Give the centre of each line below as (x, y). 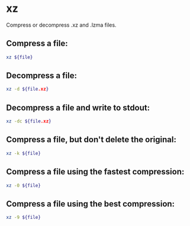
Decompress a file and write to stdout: (78, 107)
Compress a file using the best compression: (91, 204)
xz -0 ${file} (24, 185)
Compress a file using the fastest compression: (95, 172)
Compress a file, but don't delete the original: (91, 140)
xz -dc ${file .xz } (29, 121)
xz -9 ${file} (24, 218)
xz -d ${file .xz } (28, 89)
